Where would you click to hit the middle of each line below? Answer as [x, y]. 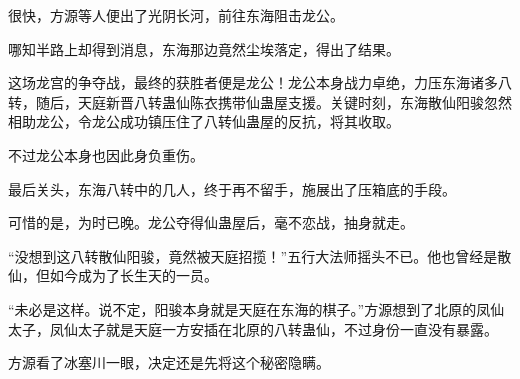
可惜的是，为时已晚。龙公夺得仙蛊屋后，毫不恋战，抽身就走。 [211, 222]
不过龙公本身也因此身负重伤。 [106, 154]
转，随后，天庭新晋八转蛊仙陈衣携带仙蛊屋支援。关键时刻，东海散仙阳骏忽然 [260, 101]
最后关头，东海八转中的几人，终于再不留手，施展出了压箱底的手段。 [232, 188]
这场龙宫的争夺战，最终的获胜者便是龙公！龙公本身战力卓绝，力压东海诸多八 [260, 82]
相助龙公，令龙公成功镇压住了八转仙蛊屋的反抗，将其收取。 [204, 121]
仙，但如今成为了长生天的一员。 [113, 275]
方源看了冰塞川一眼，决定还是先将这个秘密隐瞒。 [169, 362]
